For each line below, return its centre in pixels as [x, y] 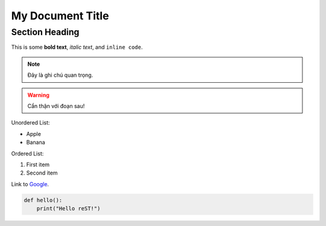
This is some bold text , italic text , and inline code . [77, 47]
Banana [36, 143]
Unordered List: [30, 123]
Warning [38, 95]
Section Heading [45, 32]
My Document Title [60, 16]
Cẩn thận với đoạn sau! [56, 106]
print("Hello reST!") [69, 209]
